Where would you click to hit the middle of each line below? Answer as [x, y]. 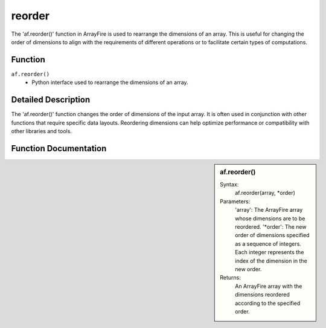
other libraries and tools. [42, 131]
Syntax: [229, 185]
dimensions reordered [262, 295]
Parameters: [235, 201]
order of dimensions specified [273, 235]
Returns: [231, 278]
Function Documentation [59, 148]
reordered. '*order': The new [271, 227]
